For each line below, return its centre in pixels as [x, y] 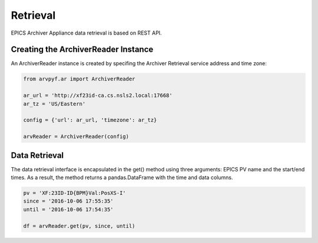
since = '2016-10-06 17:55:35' [69, 201]
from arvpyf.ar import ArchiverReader [79, 79]
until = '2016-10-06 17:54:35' [69, 209]
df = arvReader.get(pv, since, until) [79, 226]
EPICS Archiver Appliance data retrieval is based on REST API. [86, 33]
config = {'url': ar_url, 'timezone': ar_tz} [90, 120]
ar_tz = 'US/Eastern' [54, 104]
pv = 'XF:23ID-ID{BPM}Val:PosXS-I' [74, 193]
